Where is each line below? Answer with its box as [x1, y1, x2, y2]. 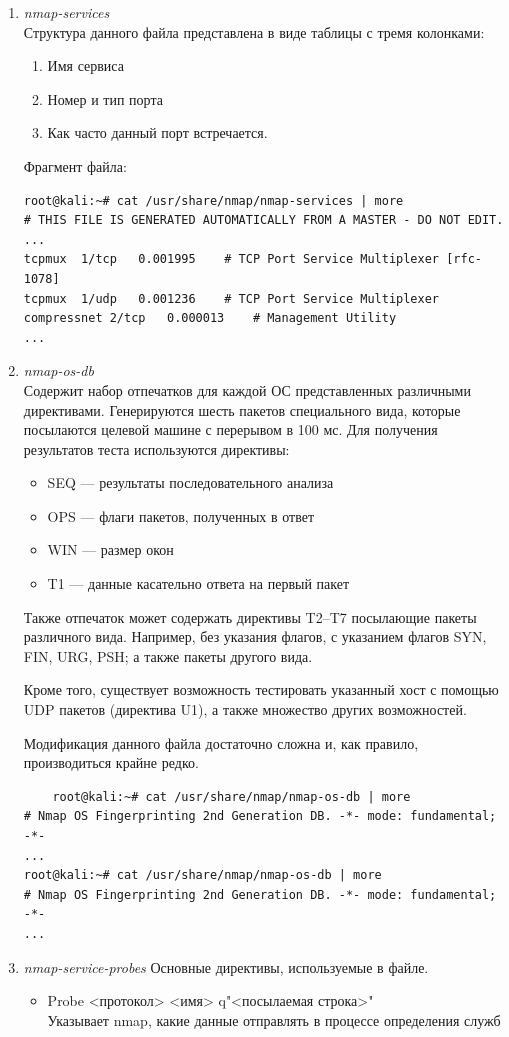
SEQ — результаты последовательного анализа [47, 472, 334, 493]
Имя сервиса [47, 55, 124, 76]
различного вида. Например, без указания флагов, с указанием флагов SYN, [23, 626, 487, 647]
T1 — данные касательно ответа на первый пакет [47, 573, 350, 594]
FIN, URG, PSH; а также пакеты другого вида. [23, 645, 313, 666]
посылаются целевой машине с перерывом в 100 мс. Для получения [23, 419, 438, 440]
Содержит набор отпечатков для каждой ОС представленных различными [23, 379, 471, 400]
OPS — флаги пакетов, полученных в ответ [47, 505, 315, 526]
